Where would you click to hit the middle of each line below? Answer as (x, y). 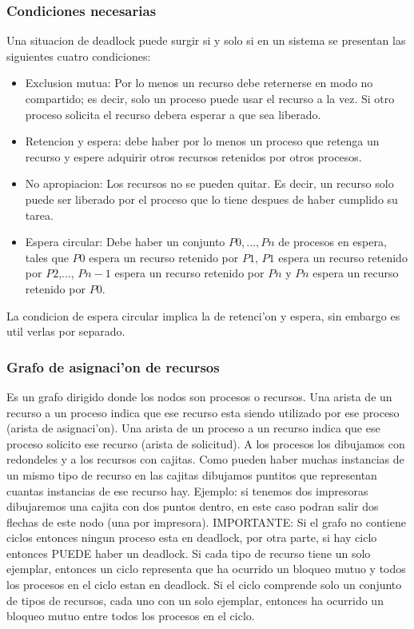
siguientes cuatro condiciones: (79, 56)
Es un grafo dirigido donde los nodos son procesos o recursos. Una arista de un (199, 396)
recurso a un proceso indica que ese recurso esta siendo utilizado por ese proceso (203, 412)
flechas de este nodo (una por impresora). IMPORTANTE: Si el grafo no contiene (206, 522)
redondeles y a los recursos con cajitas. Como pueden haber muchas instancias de (205, 459)
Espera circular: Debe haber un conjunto (125, 242)
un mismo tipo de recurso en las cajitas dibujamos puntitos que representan (192, 474)
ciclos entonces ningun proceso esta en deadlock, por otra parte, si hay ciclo (192, 537)
